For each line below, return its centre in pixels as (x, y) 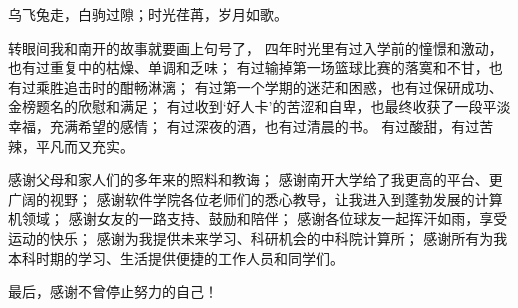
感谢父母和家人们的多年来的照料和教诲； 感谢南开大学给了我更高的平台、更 (255, 179)
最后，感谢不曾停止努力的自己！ (113, 291)
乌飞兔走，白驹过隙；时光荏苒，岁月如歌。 (148, 14)
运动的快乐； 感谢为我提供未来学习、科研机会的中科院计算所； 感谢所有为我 (258, 237)
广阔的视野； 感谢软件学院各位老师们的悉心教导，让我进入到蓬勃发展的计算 (255, 198)
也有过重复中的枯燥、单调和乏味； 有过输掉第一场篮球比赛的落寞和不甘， (248, 67)
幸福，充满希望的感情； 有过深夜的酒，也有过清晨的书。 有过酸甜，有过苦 (251, 125)
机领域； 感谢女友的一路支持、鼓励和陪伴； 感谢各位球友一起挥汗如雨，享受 (258, 218)
